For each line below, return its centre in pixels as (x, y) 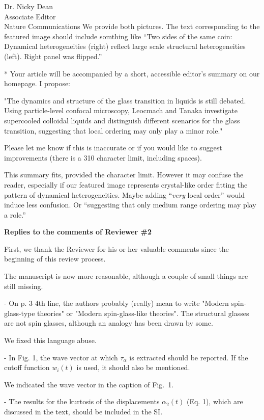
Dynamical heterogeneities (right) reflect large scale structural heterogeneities (125, 46)
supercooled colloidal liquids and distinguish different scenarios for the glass (122, 120)
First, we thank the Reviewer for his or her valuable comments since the (116, 248)
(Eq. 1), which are (215, 401)
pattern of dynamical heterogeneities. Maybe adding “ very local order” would (125, 194)
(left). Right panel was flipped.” (53, 56)
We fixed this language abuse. (50, 340)
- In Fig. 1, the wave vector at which (61, 357)
